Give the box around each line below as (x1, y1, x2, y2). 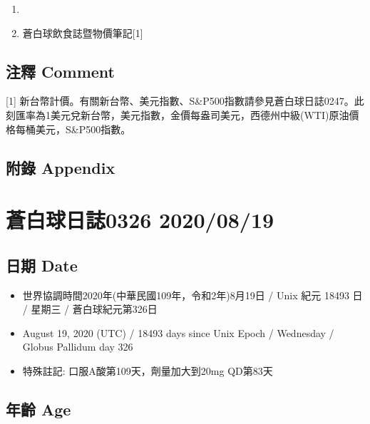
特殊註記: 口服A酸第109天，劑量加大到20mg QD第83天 (22, 363, 273, 378)
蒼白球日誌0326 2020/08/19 (6, 205, 274, 234)
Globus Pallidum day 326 (22, 339, 133, 354)
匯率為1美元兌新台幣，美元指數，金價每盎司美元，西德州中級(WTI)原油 (15, 107, 349, 122)
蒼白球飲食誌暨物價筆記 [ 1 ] (22, 25, 143, 40)
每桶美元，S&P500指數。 (15, 121, 131, 136)
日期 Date (6, 254, 78, 276)
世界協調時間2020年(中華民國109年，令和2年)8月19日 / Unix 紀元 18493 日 (22, 287, 363, 302)
